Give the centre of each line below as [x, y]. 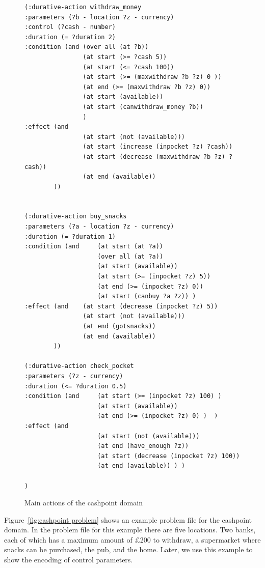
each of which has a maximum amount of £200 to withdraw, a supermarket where [132, 539]
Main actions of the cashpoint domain [84, 503]
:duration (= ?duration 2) [70, 37]
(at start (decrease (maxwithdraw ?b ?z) [154, 157]
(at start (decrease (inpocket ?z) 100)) [169, 456]
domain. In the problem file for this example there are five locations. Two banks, [130, 530]
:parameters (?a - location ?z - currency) [99, 227]
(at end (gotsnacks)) [119, 326]
